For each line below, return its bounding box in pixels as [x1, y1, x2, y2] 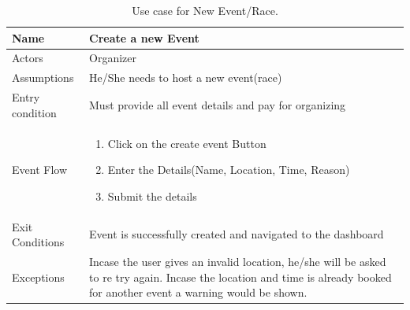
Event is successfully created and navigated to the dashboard [89, 226, 384, 242]
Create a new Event [89, 29, 199, 46]
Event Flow [12, 161, 67, 178]
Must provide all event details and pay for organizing [89, 96, 346, 113]
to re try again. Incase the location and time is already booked [89, 268, 392, 285]
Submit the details [107, 187, 197, 204]
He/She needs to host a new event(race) [89, 69, 282, 86]
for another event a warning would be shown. [89, 284, 307, 301]
